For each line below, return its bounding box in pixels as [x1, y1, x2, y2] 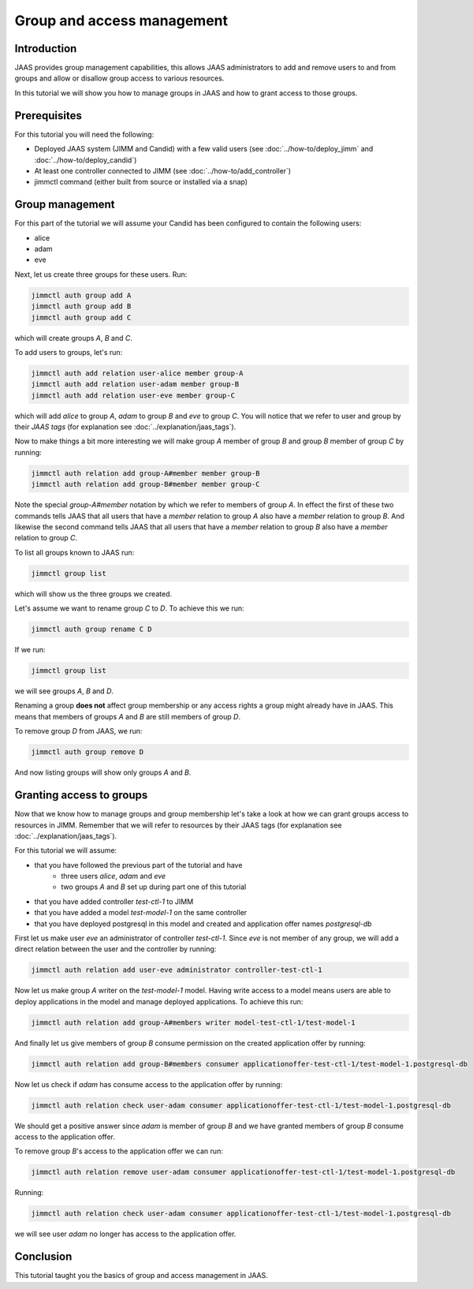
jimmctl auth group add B [31, 302, 132, 311]
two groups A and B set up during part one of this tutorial [61, 882, 247, 891]
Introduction [14, 42, 77, 55]
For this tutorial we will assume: [14, 846, 117, 855]
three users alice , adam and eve [61, 872, 166, 881]
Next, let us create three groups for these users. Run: [14, 269, 188, 279]
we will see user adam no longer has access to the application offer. [14, 1229, 236, 1239]
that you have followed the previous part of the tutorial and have [34, 860, 243, 869]
